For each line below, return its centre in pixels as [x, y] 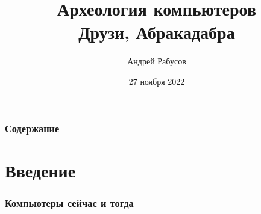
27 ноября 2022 [157, 81]
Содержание [32, 128]
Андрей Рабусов [157, 61]
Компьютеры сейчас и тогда [69, 202]
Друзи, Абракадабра [157, 32]
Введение [40, 170]
